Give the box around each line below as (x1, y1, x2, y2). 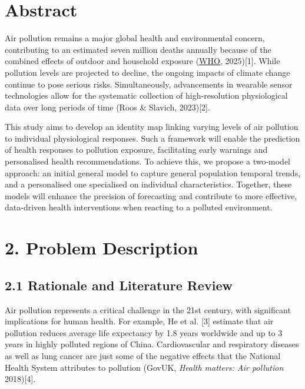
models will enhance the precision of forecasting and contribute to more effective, (5, 189, 297, 202)
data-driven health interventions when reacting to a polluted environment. (5, 201, 273, 213)
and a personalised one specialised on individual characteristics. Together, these (5, 178, 292, 190)
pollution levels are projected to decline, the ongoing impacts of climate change (5, 66, 290, 78)
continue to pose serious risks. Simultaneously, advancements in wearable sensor (5, 78, 293, 90)
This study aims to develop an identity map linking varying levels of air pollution (5, 120, 299, 133)
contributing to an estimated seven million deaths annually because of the (5, 43, 271, 55)
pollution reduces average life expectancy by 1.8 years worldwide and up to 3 (5, 326, 283, 338)
